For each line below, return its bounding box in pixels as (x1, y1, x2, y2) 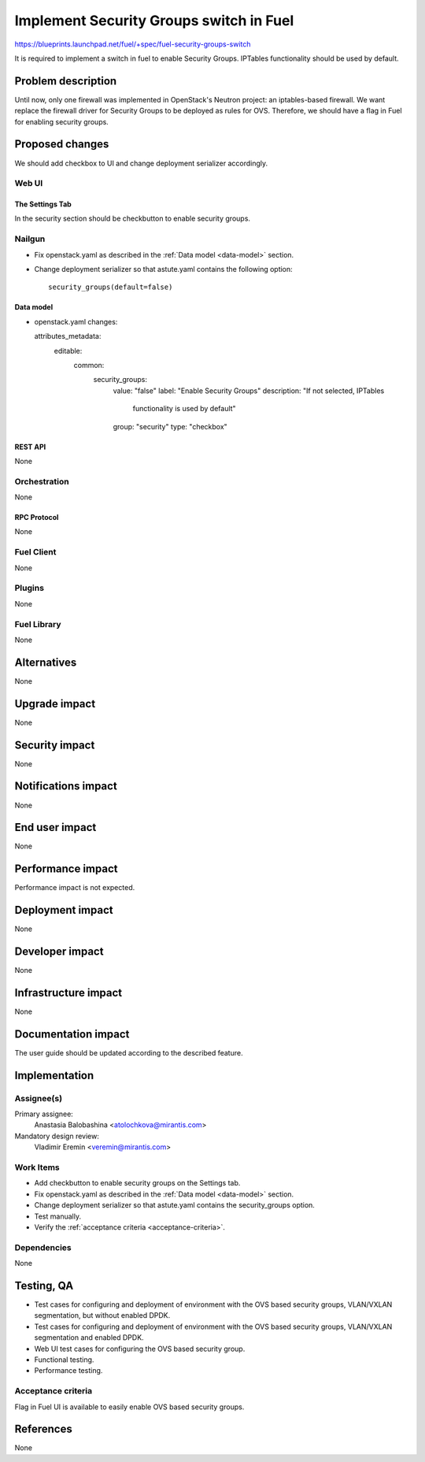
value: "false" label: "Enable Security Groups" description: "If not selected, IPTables (113, 386, 385, 395)
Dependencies (14, 1241, 72, 1252)
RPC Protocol (14, 513, 59, 522)
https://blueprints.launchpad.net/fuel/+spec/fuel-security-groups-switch (14, 39, 251, 49)
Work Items (14, 1162, 60, 1173)
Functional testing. (34, 1355, 94, 1364)
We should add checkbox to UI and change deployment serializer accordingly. (14, 158, 268, 168)
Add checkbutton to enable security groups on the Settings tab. (34, 1178, 241, 1188)
